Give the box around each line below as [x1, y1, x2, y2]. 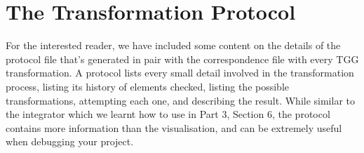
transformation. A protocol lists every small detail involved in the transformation [6, 65, 354, 80]
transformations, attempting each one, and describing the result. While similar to [6, 93, 355, 107]
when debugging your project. [6, 134, 134, 149]
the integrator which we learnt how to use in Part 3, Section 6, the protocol [6, 107, 330, 121]
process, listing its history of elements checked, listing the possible [6, 79, 290, 93]
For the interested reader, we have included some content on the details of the [6, 38, 341, 53]
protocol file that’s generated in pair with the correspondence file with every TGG [6, 51, 359, 66]
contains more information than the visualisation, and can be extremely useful [6, 120, 342, 135]
